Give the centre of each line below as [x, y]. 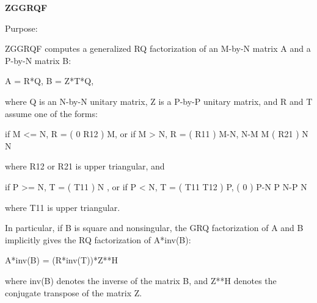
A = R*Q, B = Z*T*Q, [49, 81]
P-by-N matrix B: [38, 60]
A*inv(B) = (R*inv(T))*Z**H [62, 260]
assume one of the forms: [51, 113]
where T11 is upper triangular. [63, 207]
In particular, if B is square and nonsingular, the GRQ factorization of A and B [154, 228]
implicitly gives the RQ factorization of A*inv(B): [98, 239]
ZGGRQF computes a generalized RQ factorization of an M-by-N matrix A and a [158, 48]
